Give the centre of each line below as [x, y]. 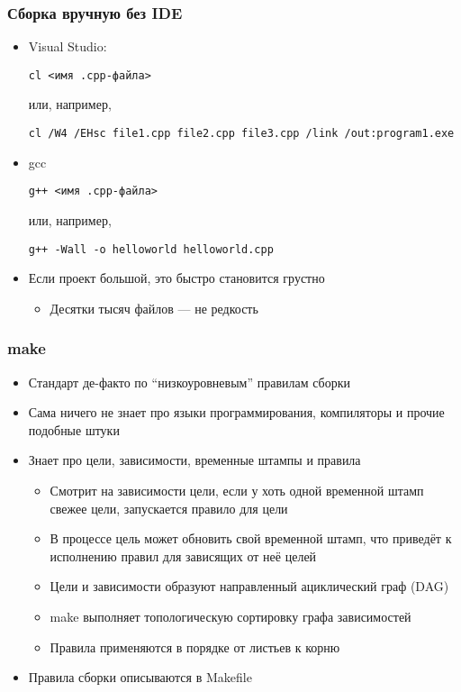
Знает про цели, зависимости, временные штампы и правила [194, 460]
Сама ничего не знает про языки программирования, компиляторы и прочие [236, 412]
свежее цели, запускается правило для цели [169, 508]
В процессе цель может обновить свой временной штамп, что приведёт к [251, 538]
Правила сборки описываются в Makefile [140, 677]
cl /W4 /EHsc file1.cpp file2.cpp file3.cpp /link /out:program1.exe [241, 134]
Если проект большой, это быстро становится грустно [176, 278]
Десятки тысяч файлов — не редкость [154, 308]
